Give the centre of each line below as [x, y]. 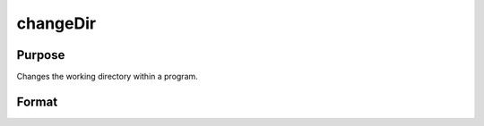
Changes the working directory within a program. [108, 77]
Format [37, 101]
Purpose [41, 55]
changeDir [56, 23]
